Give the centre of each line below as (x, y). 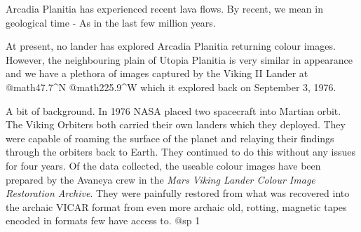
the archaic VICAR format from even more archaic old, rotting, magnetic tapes (176, 206)
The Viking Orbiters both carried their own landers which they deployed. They (176, 124)
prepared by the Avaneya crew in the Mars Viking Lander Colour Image (161, 179)
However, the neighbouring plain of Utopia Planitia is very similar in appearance (179, 59)
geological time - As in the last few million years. (111, 22)
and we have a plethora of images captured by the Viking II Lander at (157, 73)
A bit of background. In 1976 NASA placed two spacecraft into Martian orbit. (173, 110)
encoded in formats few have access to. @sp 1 (103, 220)
